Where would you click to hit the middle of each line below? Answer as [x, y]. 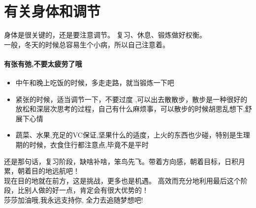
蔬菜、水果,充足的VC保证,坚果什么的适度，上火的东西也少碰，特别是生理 [133, 135]
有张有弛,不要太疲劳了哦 [43, 63]
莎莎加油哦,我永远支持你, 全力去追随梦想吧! [74, 200]
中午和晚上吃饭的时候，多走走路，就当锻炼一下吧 [95, 83]
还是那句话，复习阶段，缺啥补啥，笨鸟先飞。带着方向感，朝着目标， [114, 161]
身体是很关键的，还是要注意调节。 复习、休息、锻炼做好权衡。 [105, 35]
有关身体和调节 [52, 11]
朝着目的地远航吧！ [48, 171]
